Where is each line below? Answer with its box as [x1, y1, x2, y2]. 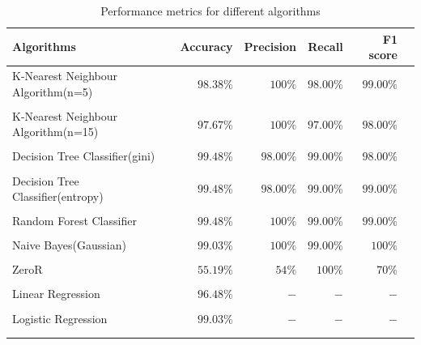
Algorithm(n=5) [12, 83, 93, 100]
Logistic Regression [12, 309, 108, 326]
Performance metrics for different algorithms [100, 2, 321, 19]
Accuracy [180, 38, 233, 55]
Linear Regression [12, 285, 100, 302]
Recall [308, 38, 343, 55]
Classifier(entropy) [12, 188, 104, 205]
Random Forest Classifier [12, 212, 137, 229]
